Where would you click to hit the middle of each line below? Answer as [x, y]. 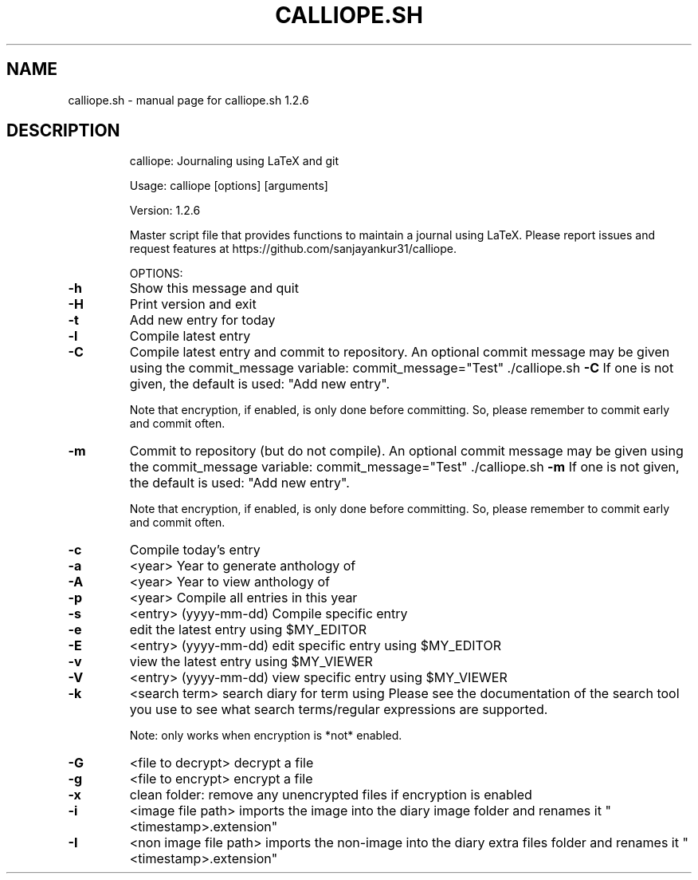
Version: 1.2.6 [165, 211]
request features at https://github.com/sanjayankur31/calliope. [293, 249]
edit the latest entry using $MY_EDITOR [248, 630]
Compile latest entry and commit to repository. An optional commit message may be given [400, 352]
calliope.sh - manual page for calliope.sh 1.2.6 [188, 100]
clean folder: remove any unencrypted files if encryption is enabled [331, 795]
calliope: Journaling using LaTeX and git [234, 161]
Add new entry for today [202, 320]
